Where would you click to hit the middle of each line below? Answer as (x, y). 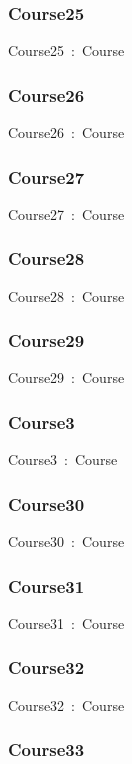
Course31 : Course (66, 622)
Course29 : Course (66, 377)
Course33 (46, 749)
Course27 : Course (66, 213)
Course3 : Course (63, 459)
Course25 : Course (66, 50)
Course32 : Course (66, 704)
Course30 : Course (66, 541)
